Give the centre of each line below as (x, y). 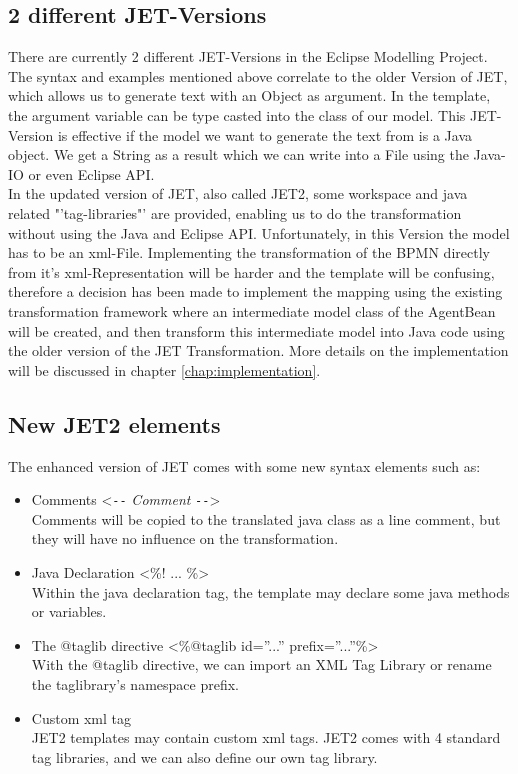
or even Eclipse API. (91, 173)
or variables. (69, 611)
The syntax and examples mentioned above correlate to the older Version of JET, (258, 75)
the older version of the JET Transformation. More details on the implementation (258, 350)
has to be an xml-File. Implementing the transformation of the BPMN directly (249, 252)
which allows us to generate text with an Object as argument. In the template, (249, 95)
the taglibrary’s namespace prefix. (135, 683)
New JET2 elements (114, 423)
